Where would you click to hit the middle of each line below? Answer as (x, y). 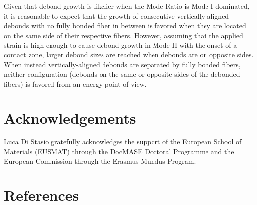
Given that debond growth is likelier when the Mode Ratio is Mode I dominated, (127, 6)
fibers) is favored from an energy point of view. (75, 83)
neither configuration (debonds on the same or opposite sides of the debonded (122, 74)
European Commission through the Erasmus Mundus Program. (100, 161)
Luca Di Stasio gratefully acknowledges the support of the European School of (123, 141)
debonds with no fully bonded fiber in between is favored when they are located (125, 26)
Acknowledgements (70, 118)
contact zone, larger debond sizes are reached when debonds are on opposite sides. (129, 54)
